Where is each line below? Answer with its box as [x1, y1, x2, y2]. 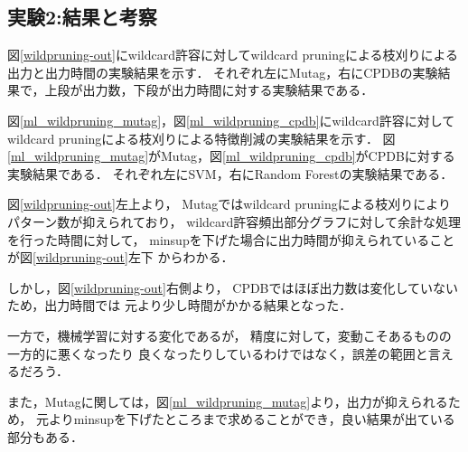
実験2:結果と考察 [7, 3, 157, 31]
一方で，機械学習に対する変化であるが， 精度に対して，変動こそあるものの [7, 325, 452, 344]
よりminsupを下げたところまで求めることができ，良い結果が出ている [48, 410, 455, 428]
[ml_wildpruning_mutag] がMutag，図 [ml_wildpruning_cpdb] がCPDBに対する [7, 146, 455, 165]
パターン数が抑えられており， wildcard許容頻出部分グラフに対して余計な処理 [7, 212, 461, 231]
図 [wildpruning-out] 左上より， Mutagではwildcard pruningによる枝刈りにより [7, 194, 451, 213]
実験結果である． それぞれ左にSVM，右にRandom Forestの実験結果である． [7, 164, 454, 183]
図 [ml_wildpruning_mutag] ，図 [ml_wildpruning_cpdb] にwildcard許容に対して [7, 110, 455, 129]
